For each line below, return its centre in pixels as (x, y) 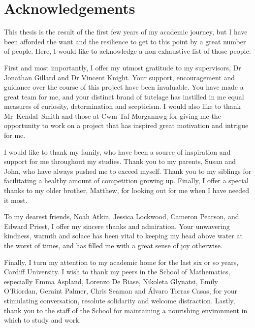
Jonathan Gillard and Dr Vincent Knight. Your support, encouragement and (120, 77)
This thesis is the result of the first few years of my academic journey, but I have (126, 32)
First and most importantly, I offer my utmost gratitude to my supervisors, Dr (123, 67)
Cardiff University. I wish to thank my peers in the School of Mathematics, (117, 272)
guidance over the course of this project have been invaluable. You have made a (124, 87)
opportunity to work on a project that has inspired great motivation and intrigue (126, 125)
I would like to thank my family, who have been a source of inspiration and (117, 151)
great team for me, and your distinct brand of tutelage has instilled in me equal (124, 96)
